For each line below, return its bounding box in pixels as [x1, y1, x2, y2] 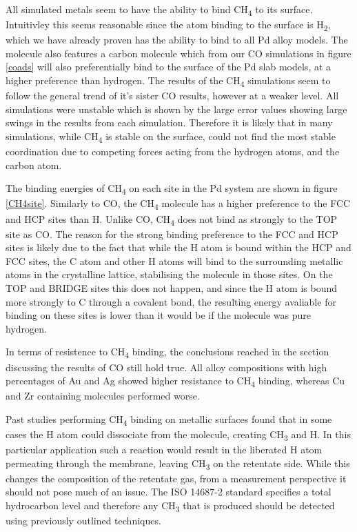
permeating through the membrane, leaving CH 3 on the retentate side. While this [6, 455, 350, 472]
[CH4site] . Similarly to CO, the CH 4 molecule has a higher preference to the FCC [6, 196, 351, 213]
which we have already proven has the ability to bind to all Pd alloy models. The [6, 32, 348, 47]
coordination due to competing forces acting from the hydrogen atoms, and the [6, 144, 340, 159]
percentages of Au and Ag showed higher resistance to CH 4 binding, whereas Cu [6, 373, 345, 389]
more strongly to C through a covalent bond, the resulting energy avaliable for [6, 294, 336, 308]
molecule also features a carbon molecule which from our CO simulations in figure [6, 46, 351, 60]
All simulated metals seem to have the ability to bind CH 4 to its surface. [6, 2, 313, 18]
